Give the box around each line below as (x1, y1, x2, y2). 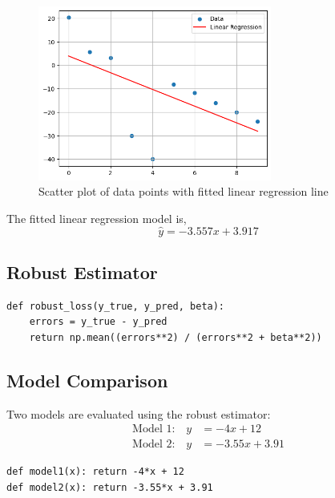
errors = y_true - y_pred (29, 316, 167, 328)
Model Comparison (6, 367, 168, 392)
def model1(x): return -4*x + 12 (6, 466, 184, 478)
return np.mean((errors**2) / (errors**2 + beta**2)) (29, 331, 322, 343)
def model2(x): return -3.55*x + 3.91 (6, 481, 213, 493)
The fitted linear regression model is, (6, 209, 187, 226)
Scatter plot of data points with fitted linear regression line (38, 183, 329, 200)
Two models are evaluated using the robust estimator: (6, 405, 271, 422)
